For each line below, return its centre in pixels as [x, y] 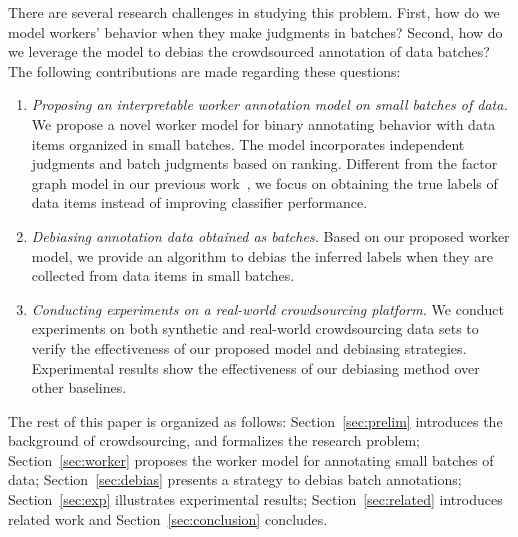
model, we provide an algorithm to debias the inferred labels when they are [262, 255]
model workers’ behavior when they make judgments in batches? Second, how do [255, 31]
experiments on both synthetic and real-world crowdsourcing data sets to [255, 328]
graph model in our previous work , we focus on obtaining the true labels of [264, 182]
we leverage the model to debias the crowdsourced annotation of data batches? [249, 51]
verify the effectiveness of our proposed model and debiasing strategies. [249, 347]
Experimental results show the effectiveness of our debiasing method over [255, 367]
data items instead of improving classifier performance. [199, 202]
